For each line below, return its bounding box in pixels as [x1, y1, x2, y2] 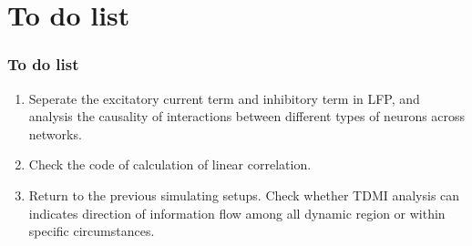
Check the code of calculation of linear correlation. [28, 155, 312, 174]
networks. [28, 124, 82, 143]
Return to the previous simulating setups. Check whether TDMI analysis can [28, 185, 460, 204]
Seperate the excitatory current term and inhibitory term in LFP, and [28, 88, 420, 108]
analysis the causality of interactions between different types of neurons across [28, 107, 466, 126]
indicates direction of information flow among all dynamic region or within [28, 203, 446, 222]
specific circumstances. [28, 221, 155, 241]
